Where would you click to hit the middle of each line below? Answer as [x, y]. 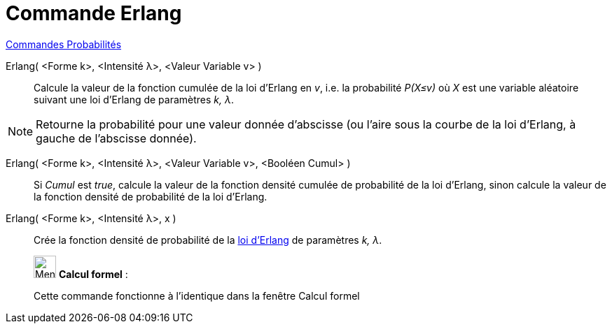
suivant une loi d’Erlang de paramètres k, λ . [134, 99]
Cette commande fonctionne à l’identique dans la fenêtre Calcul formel [197, 295]
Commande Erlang [94, 13]
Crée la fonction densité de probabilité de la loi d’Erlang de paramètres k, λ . [208, 240]
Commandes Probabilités [64, 44]
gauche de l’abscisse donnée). [116, 138]
